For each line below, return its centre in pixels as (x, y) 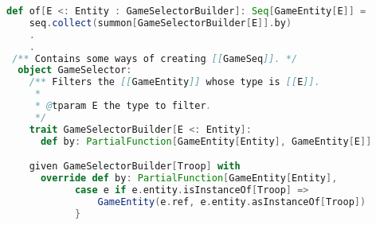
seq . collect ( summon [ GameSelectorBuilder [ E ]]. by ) (161, 23)
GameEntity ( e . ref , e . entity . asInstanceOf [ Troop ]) (232, 202)
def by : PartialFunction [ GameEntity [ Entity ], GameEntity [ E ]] (206, 141)
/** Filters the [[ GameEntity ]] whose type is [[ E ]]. (174, 82)
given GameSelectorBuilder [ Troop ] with (135, 167)
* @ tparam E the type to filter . (123, 106)
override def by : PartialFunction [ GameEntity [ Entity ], (189, 178)
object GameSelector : (75, 70)
